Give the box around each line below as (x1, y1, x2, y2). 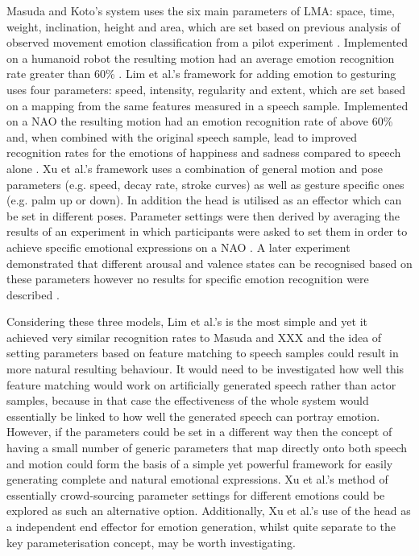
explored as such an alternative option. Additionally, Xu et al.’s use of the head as (6, 502, 411, 519)
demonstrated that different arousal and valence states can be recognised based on (6, 254, 413, 271)
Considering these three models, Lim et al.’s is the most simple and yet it (6, 313, 367, 330)
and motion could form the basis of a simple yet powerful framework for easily (6, 455, 393, 472)
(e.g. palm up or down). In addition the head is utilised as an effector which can (6, 192, 402, 208)
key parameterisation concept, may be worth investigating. (6, 533, 296, 550)
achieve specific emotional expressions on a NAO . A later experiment (6, 238, 351, 255)
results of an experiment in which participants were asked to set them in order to (6, 223, 408, 240)
